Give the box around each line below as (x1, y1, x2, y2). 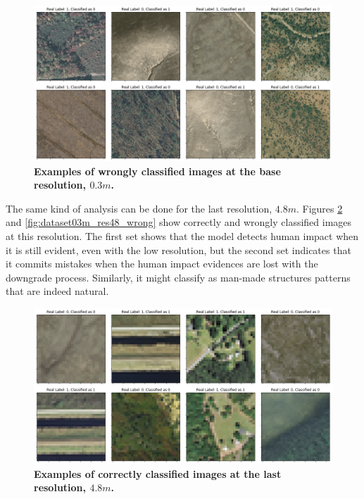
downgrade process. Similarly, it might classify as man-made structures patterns (6, 270, 351, 284)
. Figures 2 (296, 201, 343, 215)
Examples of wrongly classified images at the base (34, 163, 281, 178)
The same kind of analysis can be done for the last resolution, (6, 201, 272, 215)
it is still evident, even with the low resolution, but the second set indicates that (6, 242, 351, 257)
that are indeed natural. (6, 284, 109, 298)
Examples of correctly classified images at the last (34, 466, 282, 481)
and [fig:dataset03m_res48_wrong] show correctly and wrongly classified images (6, 215, 352, 229)
